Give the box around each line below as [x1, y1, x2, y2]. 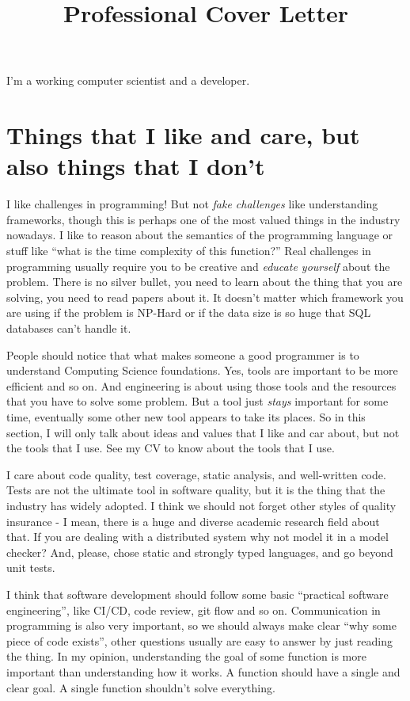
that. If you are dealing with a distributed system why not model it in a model [6, 528, 389, 545]
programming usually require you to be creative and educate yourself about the [6, 257, 390, 274]
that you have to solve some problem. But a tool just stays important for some [6, 393, 389, 410]
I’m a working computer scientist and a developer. [6, 72, 250, 89]
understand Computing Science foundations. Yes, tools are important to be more [6, 362, 398, 379]
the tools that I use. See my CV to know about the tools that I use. [6, 440, 335, 456]
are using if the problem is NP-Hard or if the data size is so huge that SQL [6, 304, 371, 321]
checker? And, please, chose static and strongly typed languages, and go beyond [6, 543, 393, 560]
